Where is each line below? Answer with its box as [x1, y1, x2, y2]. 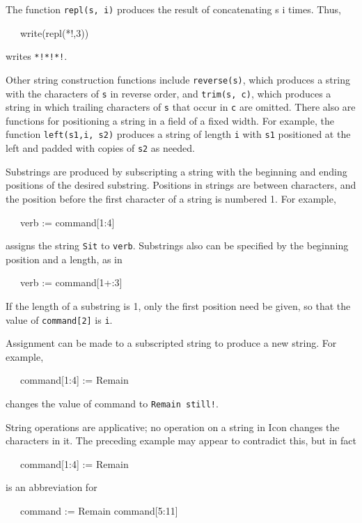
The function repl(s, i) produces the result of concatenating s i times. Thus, [6, 2, 341, 16]
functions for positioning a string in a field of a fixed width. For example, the [6, 113, 334, 127]
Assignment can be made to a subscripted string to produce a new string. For [6, 336, 337, 350]
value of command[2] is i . [6, 312, 113, 327]
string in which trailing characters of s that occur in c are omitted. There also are [6, 100, 356, 114]
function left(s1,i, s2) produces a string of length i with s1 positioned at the [6, 127, 351, 141]
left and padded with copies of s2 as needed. [6, 141, 195, 155]
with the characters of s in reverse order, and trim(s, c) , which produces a [6, 86, 331, 100]
